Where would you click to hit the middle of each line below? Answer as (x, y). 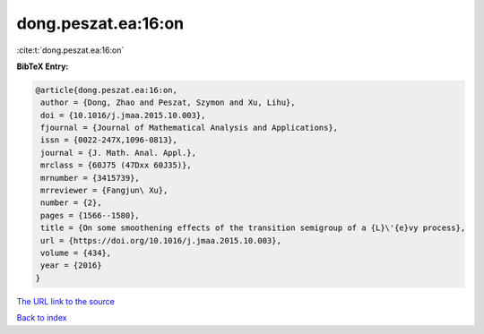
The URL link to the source (66, 301)
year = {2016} (71, 265)
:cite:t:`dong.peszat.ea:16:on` (70, 50)
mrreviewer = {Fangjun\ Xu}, (104, 191)
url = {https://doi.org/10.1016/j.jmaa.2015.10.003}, (161, 240)
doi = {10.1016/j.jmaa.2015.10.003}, (123, 115)
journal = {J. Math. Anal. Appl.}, (119, 153)
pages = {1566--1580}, (91, 215)
